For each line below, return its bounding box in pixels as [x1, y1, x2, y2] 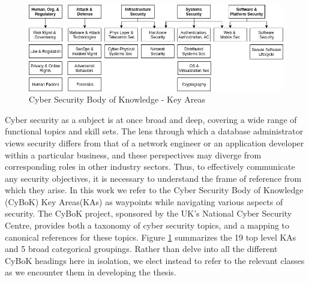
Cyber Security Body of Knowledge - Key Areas [29, 93, 205, 106]
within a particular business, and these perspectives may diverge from [5, 148, 262, 161]
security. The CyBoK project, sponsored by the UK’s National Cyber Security [5, 207, 292, 220]
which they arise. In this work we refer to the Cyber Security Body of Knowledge [5, 184, 304, 196]
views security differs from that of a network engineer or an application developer [5, 136, 304, 149]
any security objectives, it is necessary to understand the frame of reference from [5, 172, 302, 184]
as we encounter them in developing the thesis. [5, 266, 176, 278]
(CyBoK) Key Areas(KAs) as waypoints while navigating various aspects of [5, 195, 283, 208]
